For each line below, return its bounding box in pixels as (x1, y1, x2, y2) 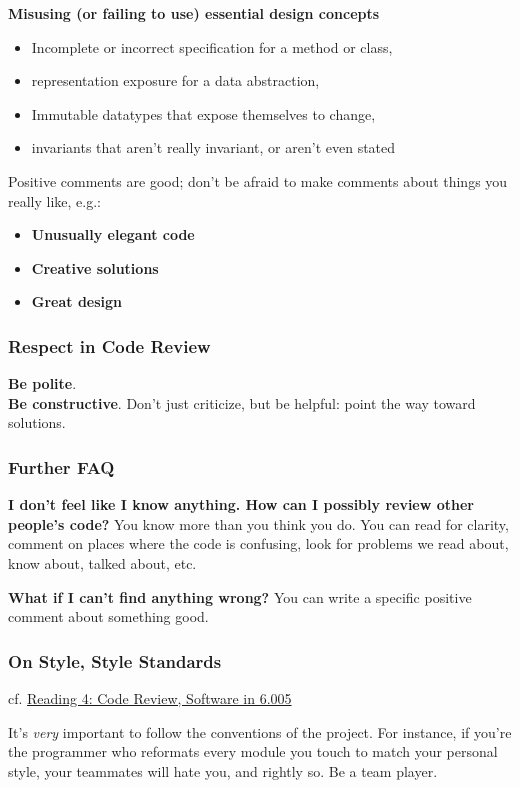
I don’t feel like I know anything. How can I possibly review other (8, 494, 475, 515)
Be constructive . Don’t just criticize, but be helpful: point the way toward (8, 392, 476, 413)
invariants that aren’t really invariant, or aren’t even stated (31, 137, 396, 158)
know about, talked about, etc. (8, 552, 197, 573)
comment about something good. (8, 606, 209, 627)
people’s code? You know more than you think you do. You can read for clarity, (8, 513, 509, 534)
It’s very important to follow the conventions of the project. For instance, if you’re (8, 721, 512, 742)
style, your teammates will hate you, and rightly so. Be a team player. (8, 760, 438, 781)
